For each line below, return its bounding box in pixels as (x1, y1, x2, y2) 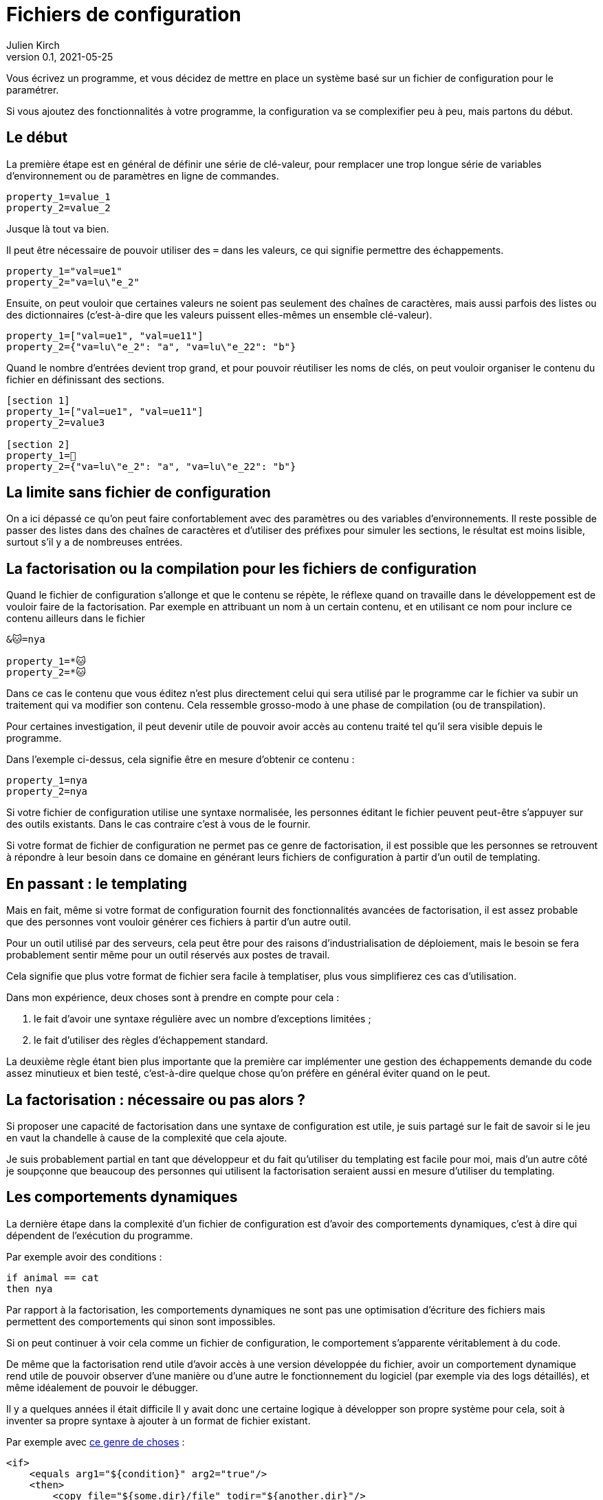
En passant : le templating (6, 875, 188, 892)
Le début (6, 129, 68, 147)
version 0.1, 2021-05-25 (6, 50, 113, 63)
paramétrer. (6, 83, 59, 96)
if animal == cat (6, 1272, 99, 1283)
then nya (6, 1283, 53, 1294)
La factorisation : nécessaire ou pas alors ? (6, 1091, 305, 1108)
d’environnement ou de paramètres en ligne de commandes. (6, 169, 279, 182)
